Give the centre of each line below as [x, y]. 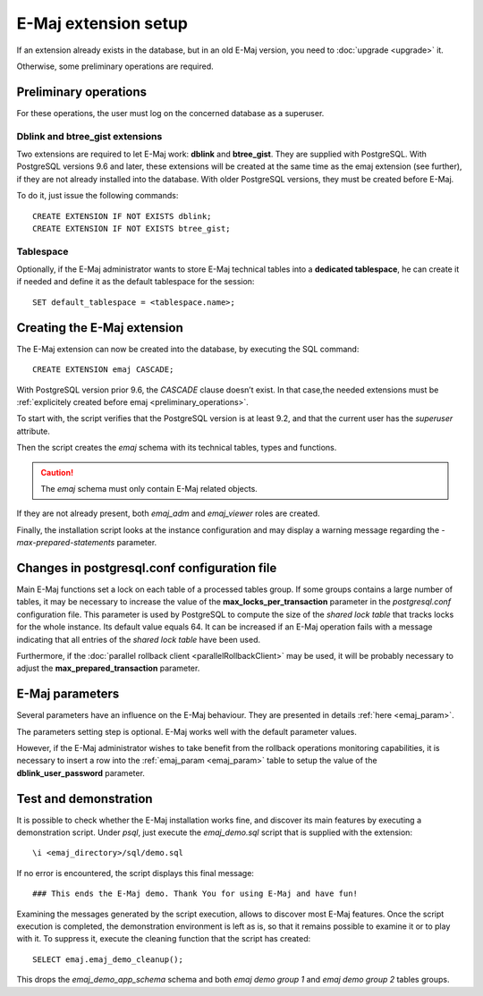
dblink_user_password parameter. [80, 772]
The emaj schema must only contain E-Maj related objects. [149, 488]
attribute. [34, 431]
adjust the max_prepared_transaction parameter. [108, 668]
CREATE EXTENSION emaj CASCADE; [103, 370]
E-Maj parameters [68, 694]
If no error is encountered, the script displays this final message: [136, 873]
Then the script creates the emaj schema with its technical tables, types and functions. [177, 448]
